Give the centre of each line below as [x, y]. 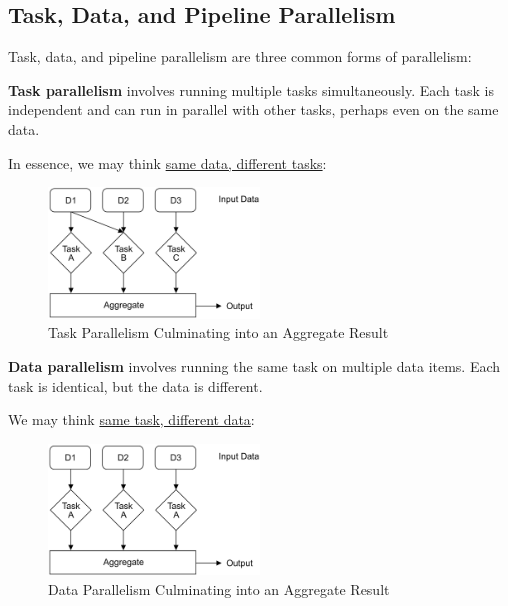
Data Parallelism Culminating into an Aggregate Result [219, 588]
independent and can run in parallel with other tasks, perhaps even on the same [253, 109]
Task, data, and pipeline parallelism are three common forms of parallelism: [240, 56]
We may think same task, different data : [131, 419]
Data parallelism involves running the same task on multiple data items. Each [254, 366]
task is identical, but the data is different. [135, 385]
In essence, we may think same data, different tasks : [167, 162]
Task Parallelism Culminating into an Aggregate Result [218, 332]
